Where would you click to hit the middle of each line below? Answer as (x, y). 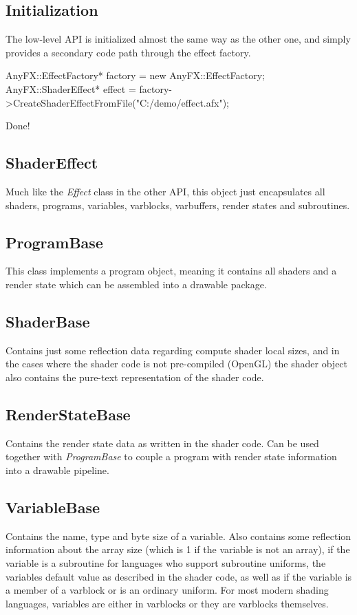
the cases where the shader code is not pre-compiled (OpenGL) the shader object (177, 364)
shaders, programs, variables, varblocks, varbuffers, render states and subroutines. (178, 205)
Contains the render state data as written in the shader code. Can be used (162, 443)
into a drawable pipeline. (57, 470)
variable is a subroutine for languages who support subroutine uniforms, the (166, 562)
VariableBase (53, 507)
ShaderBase (48, 321)
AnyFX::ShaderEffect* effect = (71, 88)
